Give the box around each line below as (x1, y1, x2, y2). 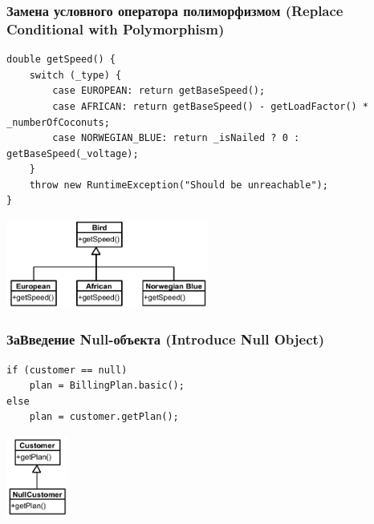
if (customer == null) (6, 364, 128, 376)
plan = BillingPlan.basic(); (29, 380, 185, 392)
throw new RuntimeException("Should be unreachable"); (29, 179, 328, 191)
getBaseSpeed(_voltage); (6, 147, 139, 159)
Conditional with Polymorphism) (6, 18, 225, 38)
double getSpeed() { (6, 54, 116, 66)
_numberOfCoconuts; (6, 116, 110, 128)
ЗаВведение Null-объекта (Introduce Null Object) (6, 329, 325, 349)
